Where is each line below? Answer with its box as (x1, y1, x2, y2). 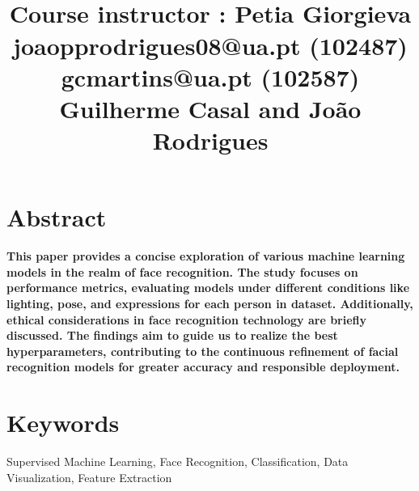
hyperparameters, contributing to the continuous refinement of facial (6, 342, 399, 359)
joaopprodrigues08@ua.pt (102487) (13, 28, 408, 61)
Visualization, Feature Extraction (6, 468, 172, 485)
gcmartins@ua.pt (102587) (61, 60, 360, 93)
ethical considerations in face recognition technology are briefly (6, 311, 367, 328)
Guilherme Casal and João (59, 91, 362, 125)
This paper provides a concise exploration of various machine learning (6, 248, 405, 265)
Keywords (6, 406, 120, 439)
